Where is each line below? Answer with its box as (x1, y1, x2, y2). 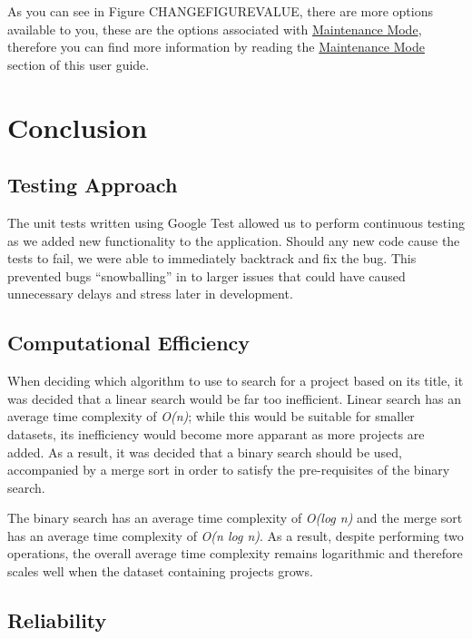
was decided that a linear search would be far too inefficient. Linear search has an (7, 388, 461, 408)
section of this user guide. (7, 54, 150, 74)
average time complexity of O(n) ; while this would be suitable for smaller (7, 407, 415, 426)
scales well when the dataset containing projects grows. (7, 562, 313, 581)
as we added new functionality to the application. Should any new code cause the (7, 231, 460, 250)
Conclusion (7, 108, 148, 145)
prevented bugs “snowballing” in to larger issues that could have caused (7, 266, 406, 285)
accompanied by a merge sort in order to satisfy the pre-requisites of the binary (7, 460, 450, 479)
